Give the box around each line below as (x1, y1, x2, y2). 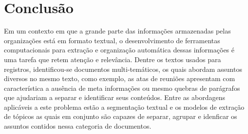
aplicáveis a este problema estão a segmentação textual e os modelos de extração (4, 101, 245, 112)
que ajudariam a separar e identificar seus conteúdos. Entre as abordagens (4, 92, 225, 102)
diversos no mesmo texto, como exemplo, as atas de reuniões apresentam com (4, 73, 235, 84)
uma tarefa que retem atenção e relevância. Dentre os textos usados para (4, 54, 221, 64)
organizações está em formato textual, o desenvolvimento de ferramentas (4, 35, 220, 45)
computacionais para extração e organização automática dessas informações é (4, 45, 234, 55)
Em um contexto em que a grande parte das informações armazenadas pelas (4, 26, 231, 36)
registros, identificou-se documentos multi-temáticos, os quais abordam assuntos (4, 64, 242, 74)
